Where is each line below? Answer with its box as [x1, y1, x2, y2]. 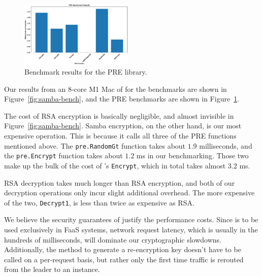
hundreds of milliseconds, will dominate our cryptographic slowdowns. [4, 234, 221, 245]
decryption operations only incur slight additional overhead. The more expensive [4, 187, 255, 198]
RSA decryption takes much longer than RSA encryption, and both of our [4, 177, 235, 188]
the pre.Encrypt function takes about [4, 150, 123, 161]
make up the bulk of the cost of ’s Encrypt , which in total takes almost [4, 160, 226, 170]
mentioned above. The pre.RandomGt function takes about [4, 140, 186, 151]
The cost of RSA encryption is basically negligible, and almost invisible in [4, 110, 234, 121]
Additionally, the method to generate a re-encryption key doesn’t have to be [4, 244, 241, 255]
